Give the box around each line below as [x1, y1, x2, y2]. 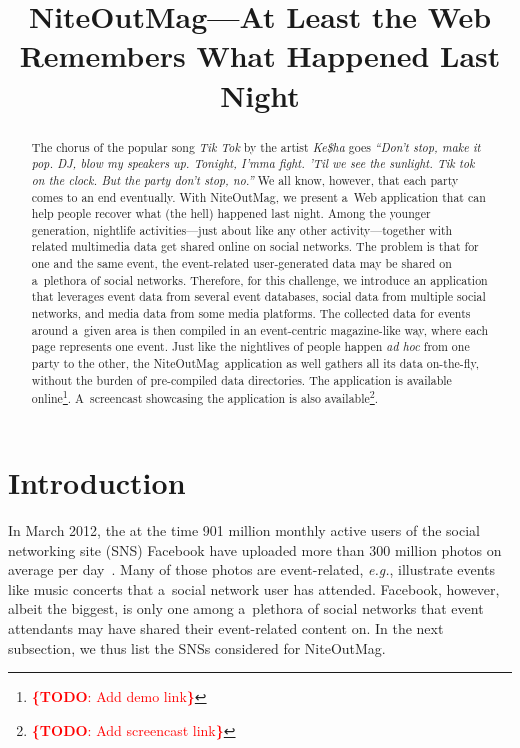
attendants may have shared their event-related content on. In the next [8, 617, 444, 638]
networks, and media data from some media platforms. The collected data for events [31, 305, 471, 322]
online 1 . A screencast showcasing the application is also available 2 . [31, 387, 379, 407]
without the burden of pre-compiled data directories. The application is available [31, 371, 452, 388]
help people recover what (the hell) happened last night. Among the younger [31, 205, 431, 222]
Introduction [8, 462, 186, 503]
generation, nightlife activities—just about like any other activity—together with [31, 221, 453, 238]
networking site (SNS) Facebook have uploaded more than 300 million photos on [8, 539, 502, 560]
